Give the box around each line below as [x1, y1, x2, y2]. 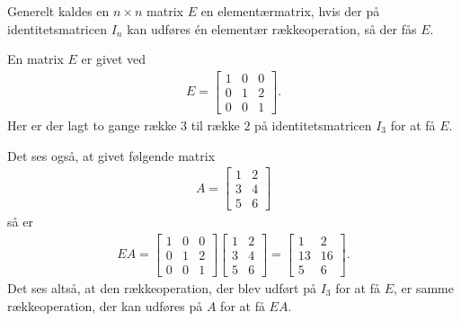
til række [191, 115, 240, 134]
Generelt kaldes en [7, 2, 110, 20]
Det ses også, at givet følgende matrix [7, 146, 216, 165]
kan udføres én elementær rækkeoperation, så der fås [127, 19, 417, 38]
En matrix [7, 49, 64, 68]
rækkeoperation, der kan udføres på [7, 296, 203, 315]
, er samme [394, 278, 454, 297]
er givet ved [81, 49, 146, 68]
